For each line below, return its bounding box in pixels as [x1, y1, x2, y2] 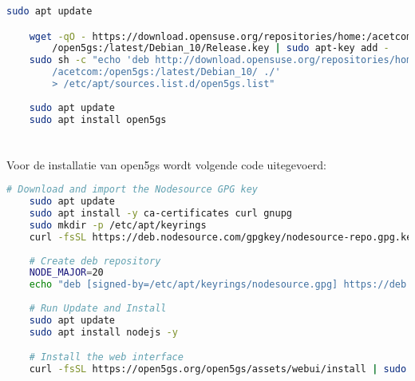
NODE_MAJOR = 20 [29, 267, 104, 279]
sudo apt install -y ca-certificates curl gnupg [29, 208, 292, 220]
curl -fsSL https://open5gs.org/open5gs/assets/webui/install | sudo [29, 363, 407, 375]
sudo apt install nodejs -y [29, 326, 178, 338]
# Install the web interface [29, 351, 184, 363]
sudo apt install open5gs [29, 113, 167, 125]
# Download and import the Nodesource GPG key [6, 184, 258, 196]
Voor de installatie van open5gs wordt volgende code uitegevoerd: [6, 156, 326, 173]
